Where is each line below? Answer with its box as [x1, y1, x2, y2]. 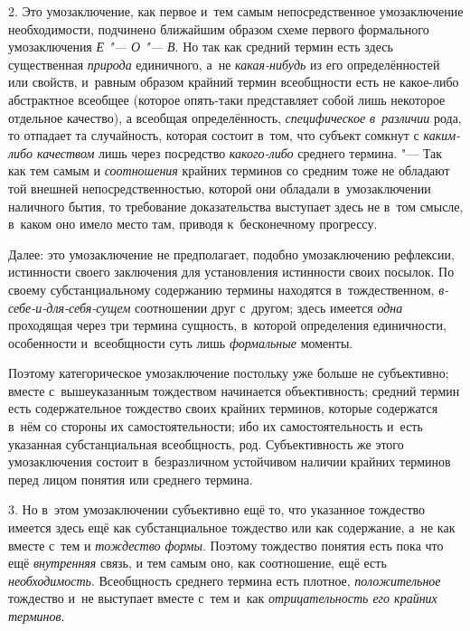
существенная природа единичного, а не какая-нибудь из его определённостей [8, 54, 440, 73]
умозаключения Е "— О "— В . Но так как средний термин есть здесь [8, 37, 393, 56]
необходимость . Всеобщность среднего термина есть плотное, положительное [8, 570, 441, 589]
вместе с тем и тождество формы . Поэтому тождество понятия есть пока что [8, 535, 444, 554]
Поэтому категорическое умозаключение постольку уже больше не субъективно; [8, 363, 449, 382]
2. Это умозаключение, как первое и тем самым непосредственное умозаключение [8, 2, 464, 20]
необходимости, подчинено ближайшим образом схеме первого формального [8, 19, 429, 38]
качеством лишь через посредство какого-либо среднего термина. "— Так [36, 143, 443, 162]
